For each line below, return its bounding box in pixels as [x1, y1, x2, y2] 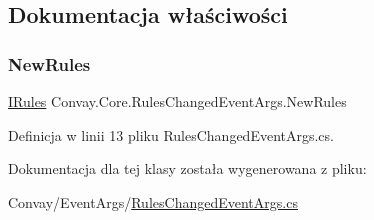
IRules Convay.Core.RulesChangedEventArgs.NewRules [8, 91, 347, 111]
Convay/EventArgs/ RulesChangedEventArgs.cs [8, 191, 298, 212]
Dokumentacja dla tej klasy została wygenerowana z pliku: [8, 158, 367, 179]
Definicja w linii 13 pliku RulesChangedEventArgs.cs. [8, 124, 334, 145]
